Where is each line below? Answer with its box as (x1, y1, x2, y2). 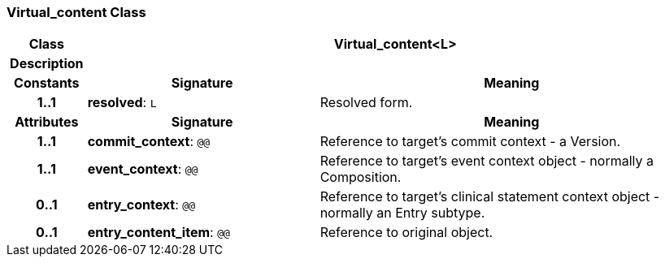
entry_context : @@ (87, 196, 195, 213)
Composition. (319, 169, 402, 186)
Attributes (15, 114, 79, 131)
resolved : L (87, 94, 157, 111)
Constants (14, 75, 80, 92)
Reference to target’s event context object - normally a (319, 153, 654, 170)
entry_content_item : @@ (87, 224, 230, 241)
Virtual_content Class (7, 4, 146, 20)
